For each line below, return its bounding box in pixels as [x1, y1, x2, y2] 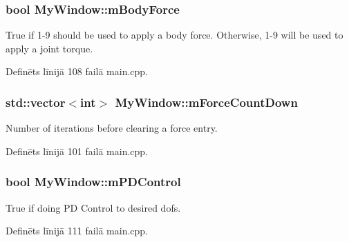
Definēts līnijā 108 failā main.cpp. [6, 64, 149, 79]
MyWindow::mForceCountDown [115, 93, 298, 110]
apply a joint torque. [6, 41, 93, 55]
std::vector [6, 93, 66, 110]
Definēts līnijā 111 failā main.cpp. [6, 223, 149, 238]
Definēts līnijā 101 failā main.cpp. [6, 143, 149, 158]
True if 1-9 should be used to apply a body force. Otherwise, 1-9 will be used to [6, 28, 343, 42]
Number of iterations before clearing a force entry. [6, 121, 218, 135]
